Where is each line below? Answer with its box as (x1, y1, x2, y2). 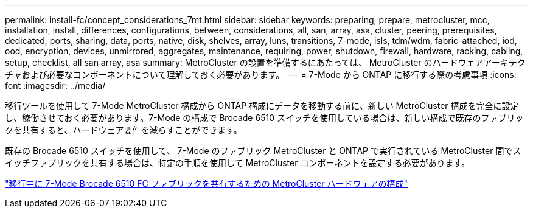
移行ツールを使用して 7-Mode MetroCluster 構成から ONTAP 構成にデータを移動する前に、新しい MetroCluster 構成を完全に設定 (5, 100, 519, 111)
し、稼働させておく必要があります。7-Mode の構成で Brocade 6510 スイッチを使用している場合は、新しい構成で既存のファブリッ (5, 113, 524, 123)
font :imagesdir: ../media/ (5, 80, 106, 91)
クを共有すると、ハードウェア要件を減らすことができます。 (5, 125, 242, 135)
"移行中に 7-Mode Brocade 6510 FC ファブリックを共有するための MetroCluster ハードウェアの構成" (5, 178, 408, 189)
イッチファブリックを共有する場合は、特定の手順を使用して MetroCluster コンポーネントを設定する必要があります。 (5, 158, 470, 168)
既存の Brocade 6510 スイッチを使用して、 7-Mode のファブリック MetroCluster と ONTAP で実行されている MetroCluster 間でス (5, 145, 521, 156)
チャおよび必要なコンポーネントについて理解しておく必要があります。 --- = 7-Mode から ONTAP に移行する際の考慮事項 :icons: (5, 69, 517, 80)
